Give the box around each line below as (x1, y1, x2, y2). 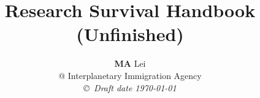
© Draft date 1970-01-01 (83, 81, 177, 94)
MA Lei (114, 57, 146, 70)
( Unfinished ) (76, 21, 184, 47)
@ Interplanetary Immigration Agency (58, 69, 202, 81)
